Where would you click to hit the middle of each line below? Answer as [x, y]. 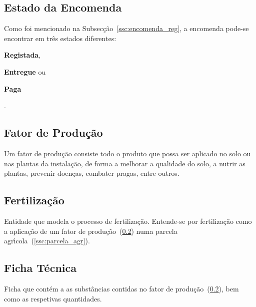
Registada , [22, 55]
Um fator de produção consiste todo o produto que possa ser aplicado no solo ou [127, 153]
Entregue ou [25, 71]
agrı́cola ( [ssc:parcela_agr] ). [47, 241]
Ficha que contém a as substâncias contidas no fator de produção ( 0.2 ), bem [121, 288]
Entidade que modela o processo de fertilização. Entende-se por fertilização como [128, 221]
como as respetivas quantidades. [53, 298]
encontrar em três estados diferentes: [60, 38]
